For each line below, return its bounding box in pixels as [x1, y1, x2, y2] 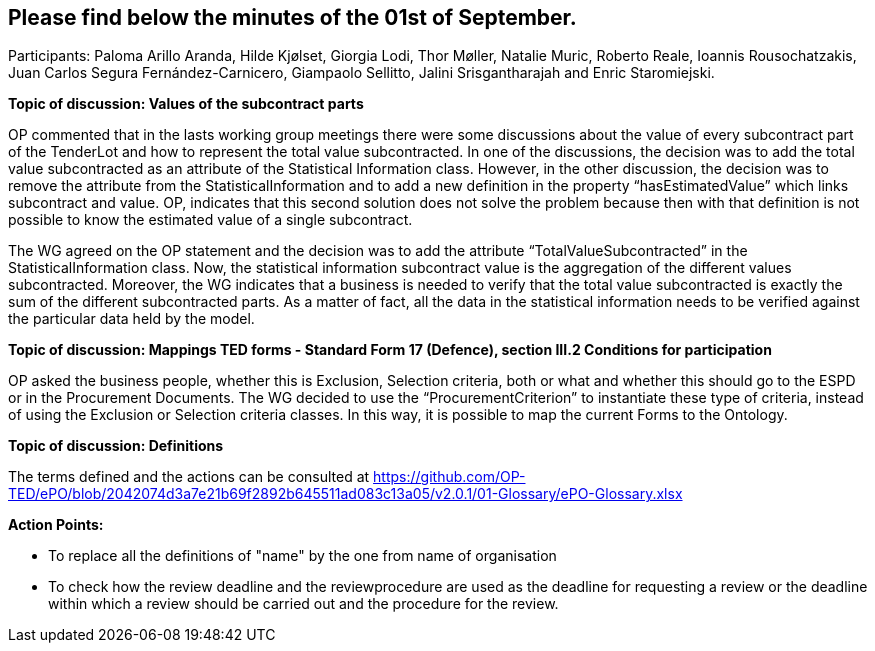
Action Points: [8, 516, 104, 534]
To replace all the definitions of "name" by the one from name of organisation [48, 547, 557, 565]
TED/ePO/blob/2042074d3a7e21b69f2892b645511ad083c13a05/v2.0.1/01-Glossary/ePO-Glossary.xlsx [8, 485, 683, 503]
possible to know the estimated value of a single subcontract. [8, 211, 413, 229]
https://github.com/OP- [373, 468, 526, 486]
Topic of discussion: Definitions [8, 437, 224, 455]
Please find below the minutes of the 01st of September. [8, 5, 577, 30]
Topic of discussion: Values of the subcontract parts [8, 95, 364, 113]
